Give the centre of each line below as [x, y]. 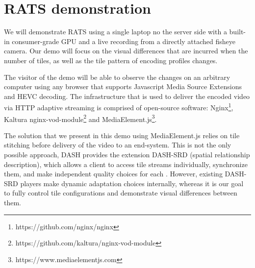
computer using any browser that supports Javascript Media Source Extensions [123, 86]
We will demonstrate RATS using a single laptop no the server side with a [115, 32]
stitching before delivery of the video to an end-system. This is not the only [118, 145]
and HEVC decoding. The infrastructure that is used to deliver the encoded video [127, 96]
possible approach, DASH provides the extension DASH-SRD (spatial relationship [127, 154]
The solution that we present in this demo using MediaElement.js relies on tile [122, 135]
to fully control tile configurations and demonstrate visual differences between [121, 193]
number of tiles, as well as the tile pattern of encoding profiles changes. [111, 60]
